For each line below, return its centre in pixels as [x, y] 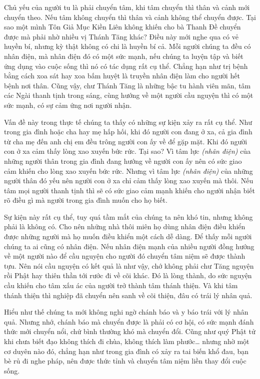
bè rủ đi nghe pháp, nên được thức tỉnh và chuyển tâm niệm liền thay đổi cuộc [125, 361]
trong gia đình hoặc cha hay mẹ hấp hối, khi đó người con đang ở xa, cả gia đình [128, 132]
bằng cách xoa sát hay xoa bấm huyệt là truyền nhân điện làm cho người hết [122, 76]
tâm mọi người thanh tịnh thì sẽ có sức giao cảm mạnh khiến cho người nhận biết [129, 190]
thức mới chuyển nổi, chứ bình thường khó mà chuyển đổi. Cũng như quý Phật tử [130, 331]
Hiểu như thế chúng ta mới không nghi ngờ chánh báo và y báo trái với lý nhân [126, 312]
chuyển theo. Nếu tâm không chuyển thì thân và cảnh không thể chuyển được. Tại [130, 17]
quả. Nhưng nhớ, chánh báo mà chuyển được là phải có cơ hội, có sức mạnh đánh [129, 321]
